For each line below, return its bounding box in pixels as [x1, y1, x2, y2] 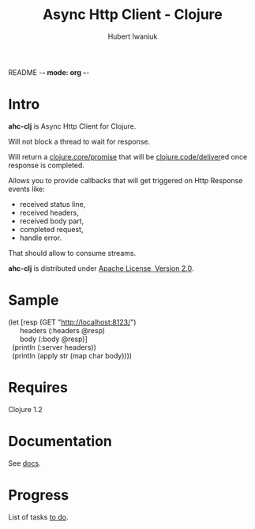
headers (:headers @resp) [19, 325, 105, 335]
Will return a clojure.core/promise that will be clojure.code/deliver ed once [8, 152, 248, 161]
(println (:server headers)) [11, 342, 96, 352]
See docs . [8, 458, 41, 467]
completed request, [19, 224, 84, 234]
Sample [8, 291, 59, 310]
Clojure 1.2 [8, 404, 43, 414]
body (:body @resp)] [19, 334, 88, 343]
